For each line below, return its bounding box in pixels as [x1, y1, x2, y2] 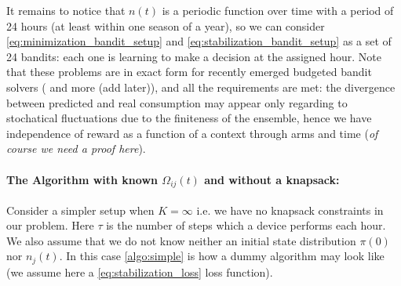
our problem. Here [6, 217, 94, 234]
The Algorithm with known [6, 171, 158, 187]
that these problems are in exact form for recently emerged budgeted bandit [6, 63, 372, 80]
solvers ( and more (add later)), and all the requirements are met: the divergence [6, 78, 396, 95]
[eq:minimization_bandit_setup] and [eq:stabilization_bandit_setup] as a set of [6, 33, 392, 49]
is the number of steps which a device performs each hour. [106, 217, 386, 234]
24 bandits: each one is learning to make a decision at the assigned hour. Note [6, 48, 381, 64]
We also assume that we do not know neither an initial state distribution [6, 232, 356, 248]
